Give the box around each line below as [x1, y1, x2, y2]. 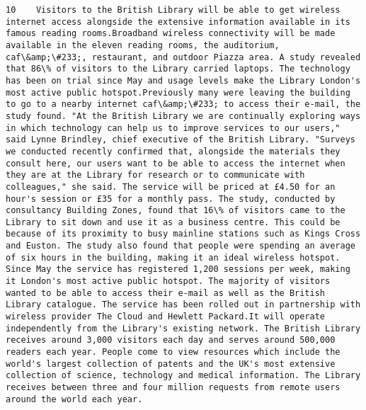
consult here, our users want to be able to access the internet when [6, 158, 345, 169]
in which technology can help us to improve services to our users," [6, 123, 341, 133]
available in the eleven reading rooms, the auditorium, [6, 40, 280, 50]
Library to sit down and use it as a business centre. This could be [6, 217, 341, 227]
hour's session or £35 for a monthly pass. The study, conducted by [6, 193, 336, 204]
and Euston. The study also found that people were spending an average [6, 241, 355, 251]
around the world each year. [6, 394, 143, 404]
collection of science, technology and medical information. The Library [6, 370, 361, 381]
